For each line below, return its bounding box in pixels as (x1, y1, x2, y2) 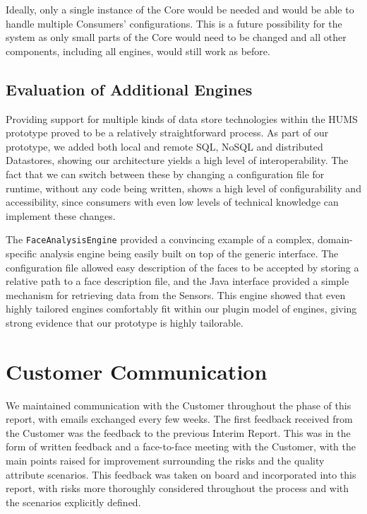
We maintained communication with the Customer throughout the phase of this (6, 397, 351, 412)
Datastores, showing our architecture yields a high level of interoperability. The (6, 153, 349, 168)
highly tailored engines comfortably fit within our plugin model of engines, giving (6, 301, 357, 316)
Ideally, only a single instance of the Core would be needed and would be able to (6, 2, 354, 16)
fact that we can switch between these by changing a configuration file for (6, 166, 325, 181)
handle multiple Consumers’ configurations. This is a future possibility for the (6, 16, 342, 30)
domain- (317, 232, 353, 247)
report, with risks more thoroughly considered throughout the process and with (6, 481, 349, 496)
